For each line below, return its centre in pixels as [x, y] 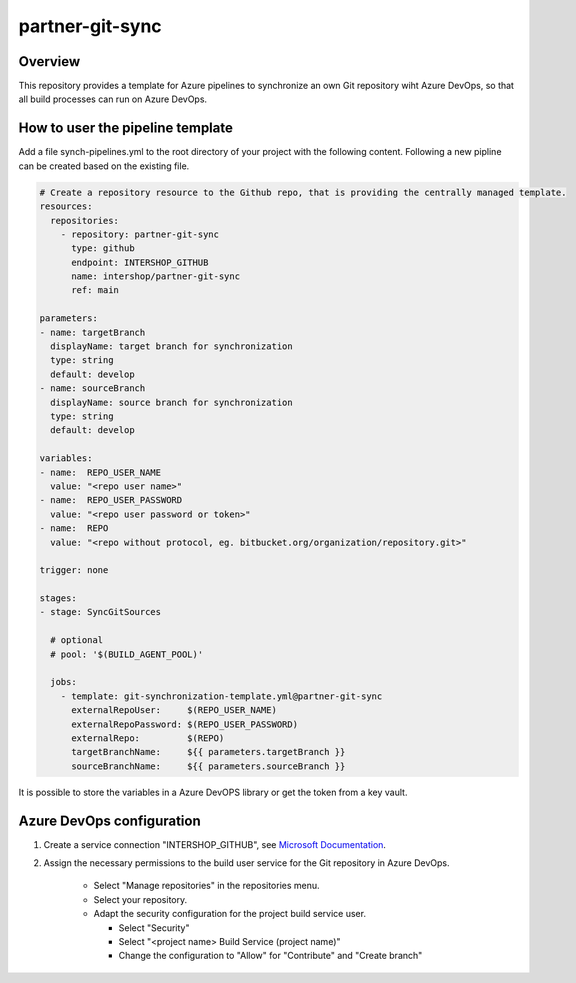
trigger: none [74, 570]
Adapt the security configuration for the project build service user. [230, 914]
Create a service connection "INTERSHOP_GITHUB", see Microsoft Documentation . [215, 844]
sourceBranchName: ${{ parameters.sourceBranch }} [208, 766]
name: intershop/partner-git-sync [155, 276]
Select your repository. [140, 899]
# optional [77, 640]
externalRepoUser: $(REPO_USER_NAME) [174, 710]
